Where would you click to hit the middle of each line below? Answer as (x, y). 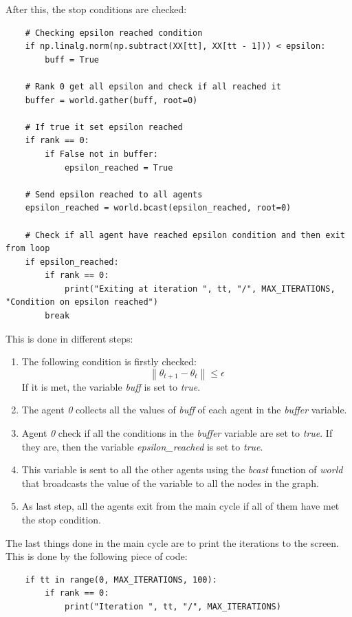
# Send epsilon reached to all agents (114, 194)
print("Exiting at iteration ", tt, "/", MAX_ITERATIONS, (200, 289)
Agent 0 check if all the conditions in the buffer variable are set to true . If (177, 433)
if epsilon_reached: (72, 262)
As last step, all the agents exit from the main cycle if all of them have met (180, 506)
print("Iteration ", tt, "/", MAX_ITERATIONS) (173, 606)
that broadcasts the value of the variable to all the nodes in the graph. (170, 483)
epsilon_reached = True (119, 167)
